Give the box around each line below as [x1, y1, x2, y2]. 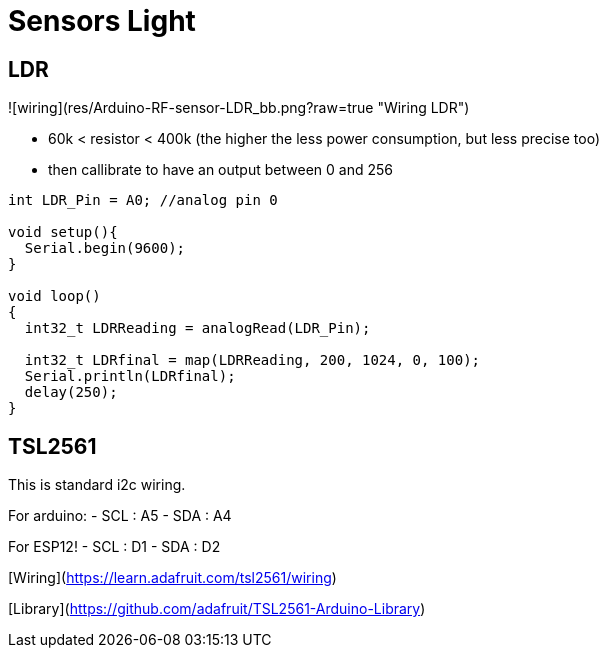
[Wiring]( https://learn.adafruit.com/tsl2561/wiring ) [8, 569, 337, 587]
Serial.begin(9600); [24, 240, 186, 257]
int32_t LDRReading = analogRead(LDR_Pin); [24, 320, 371, 337]
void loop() [8, 288, 101, 305]
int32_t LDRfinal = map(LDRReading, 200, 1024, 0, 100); [24, 352, 481, 369]
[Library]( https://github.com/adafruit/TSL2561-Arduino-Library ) [8, 600, 426, 618]
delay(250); [24, 384, 118, 401]
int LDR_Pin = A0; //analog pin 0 [8, 192, 278, 209]
